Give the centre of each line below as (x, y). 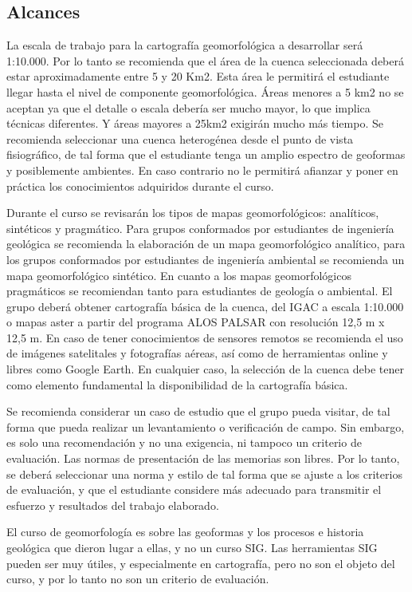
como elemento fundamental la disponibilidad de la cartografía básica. (177, 384)
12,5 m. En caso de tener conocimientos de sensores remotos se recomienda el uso (205, 337)
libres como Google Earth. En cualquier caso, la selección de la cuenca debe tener (205, 369)
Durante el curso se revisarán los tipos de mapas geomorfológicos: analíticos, (193, 213)
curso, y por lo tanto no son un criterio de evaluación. (138, 579)
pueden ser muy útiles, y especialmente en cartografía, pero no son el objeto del (201, 563)
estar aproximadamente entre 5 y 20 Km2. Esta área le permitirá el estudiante (198, 76)
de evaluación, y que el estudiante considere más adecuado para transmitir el (194, 489)
